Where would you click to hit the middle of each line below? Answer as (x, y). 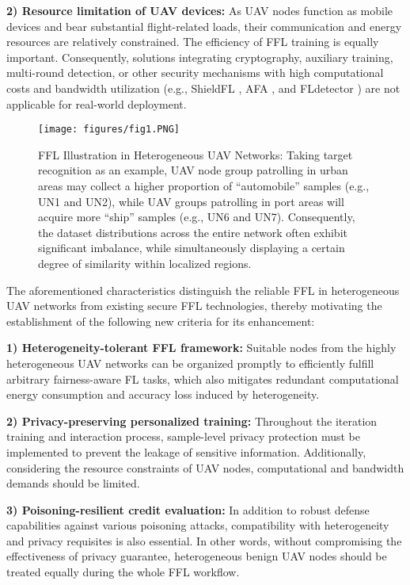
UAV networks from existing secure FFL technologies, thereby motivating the (194, 306)
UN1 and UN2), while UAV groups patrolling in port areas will (191, 201)
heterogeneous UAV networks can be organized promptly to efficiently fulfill (190, 363)
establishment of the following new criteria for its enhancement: (161, 321)
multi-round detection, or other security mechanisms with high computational (195, 73)
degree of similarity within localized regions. (145, 263)
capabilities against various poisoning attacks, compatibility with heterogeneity (198, 525)
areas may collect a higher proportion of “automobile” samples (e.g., (204, 185)
